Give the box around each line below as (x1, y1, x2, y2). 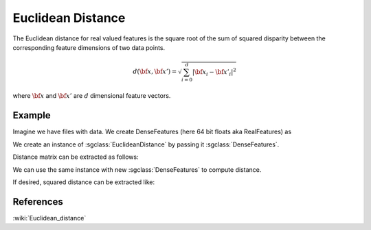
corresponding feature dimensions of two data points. (12, 43, 166, 51)
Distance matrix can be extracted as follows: (12, 153, 139, 161)
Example (12, 110, 51, 121)
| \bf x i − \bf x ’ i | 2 (192, 67, 236, 77)
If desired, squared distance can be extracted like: (12, 178, 155, 186)
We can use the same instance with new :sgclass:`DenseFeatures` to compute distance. (12, 165, 262, 174)
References (12, 196, 63, 207)
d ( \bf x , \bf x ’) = (133, 68, 177, 75)
